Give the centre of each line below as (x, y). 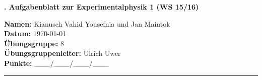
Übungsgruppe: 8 (34, 43)
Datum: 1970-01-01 (35, 33)
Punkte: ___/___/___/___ (56, 63)
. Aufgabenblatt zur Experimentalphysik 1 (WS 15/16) (102, 7)
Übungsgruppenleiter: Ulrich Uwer (62, 53)
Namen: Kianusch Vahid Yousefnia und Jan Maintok (87, 23)
